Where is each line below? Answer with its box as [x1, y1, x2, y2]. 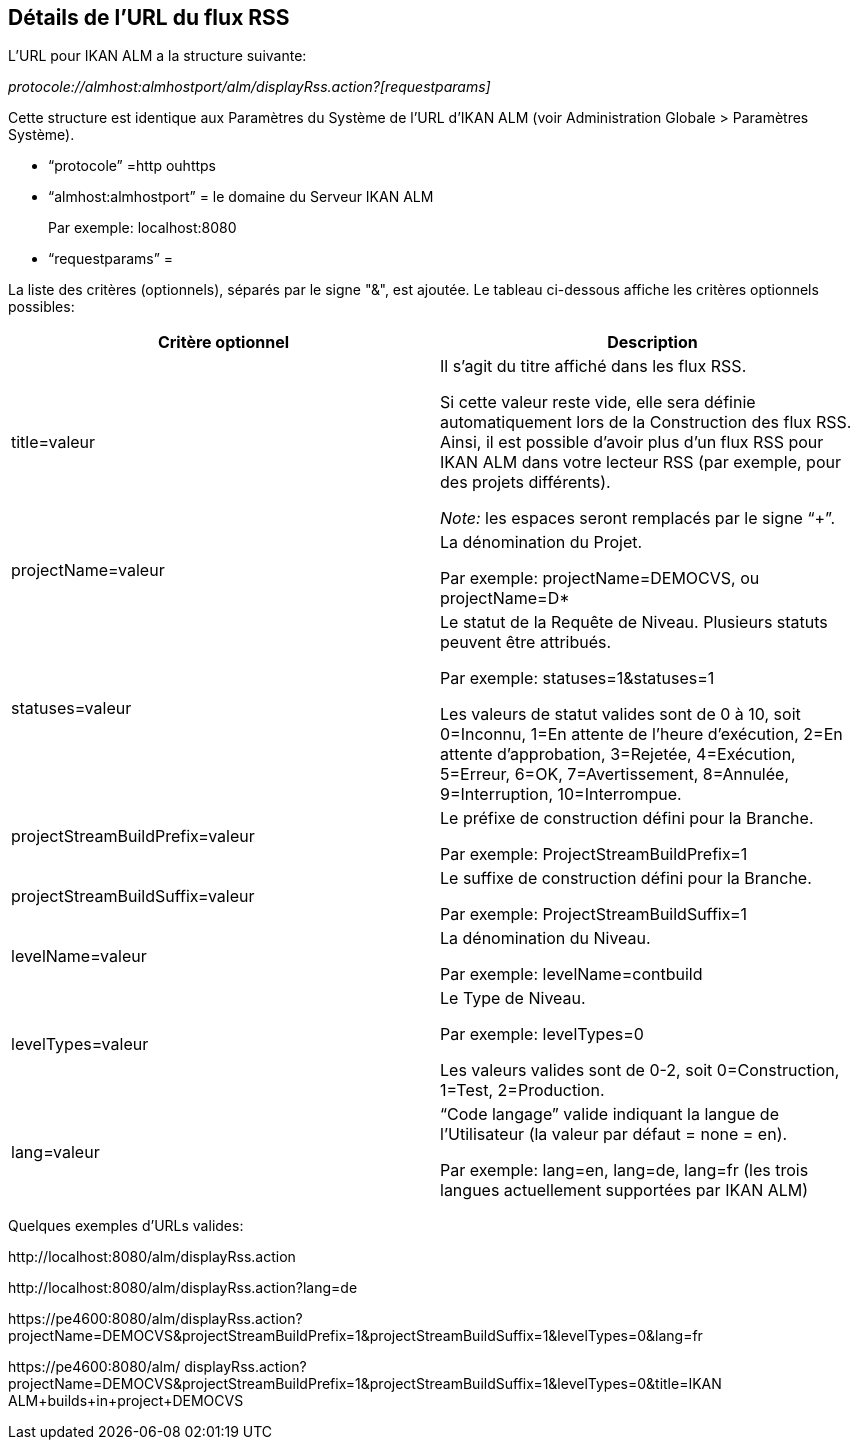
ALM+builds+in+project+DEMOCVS [8, 1392, 244, 1410]
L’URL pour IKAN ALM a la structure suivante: [8, 47, 307, 65]
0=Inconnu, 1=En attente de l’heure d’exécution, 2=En [440, 724, 843, 745]
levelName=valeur [11, 946, 147, 967]
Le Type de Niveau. [440, 988, 586, 1009]
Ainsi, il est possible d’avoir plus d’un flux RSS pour [440, 432, 824, 453]
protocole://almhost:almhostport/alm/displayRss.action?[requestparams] [8, 78, 491, 96]
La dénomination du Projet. [440, 532, 643, 553]
